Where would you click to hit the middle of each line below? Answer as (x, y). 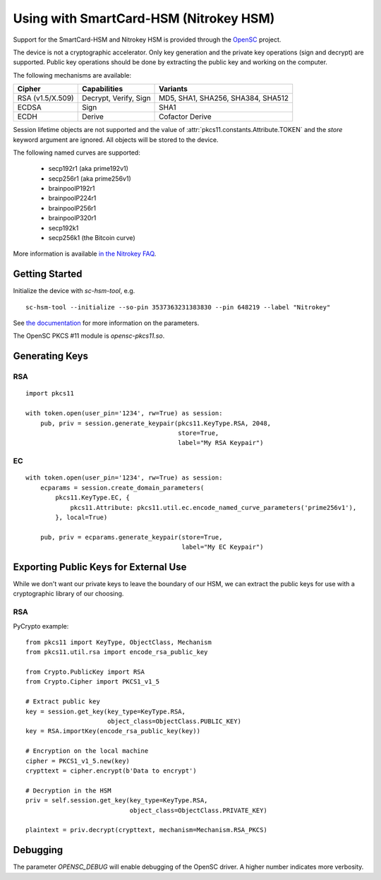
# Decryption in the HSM (68, 790)
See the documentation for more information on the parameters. (106, 323)
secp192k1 (64, 228)
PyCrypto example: (41, 626)
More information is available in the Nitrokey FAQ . (85, 254)
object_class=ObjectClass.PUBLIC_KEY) (174, 721)
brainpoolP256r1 (72, 208)
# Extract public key (63, 702)
